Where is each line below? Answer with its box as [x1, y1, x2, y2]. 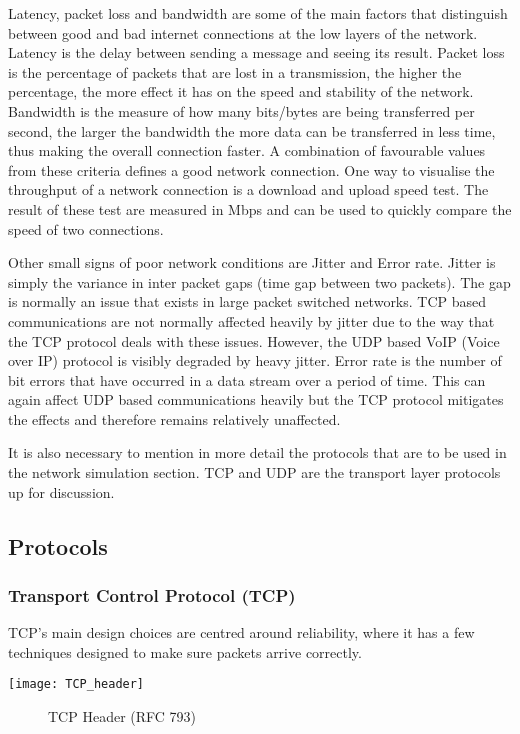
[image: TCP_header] [8, 677, 145, 692]
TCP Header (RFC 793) [48, 706, 196, 727]
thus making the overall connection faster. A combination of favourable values [8, 140, 486, 161]
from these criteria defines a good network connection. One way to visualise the [8, 159, 495, 180]
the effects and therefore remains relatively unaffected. [8, 408, 341, 429]
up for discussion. [8, 481, 115, 502]
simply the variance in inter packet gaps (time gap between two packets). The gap [8, 271, 511, 292]
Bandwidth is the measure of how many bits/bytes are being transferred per [8, 100, 475, 121]
